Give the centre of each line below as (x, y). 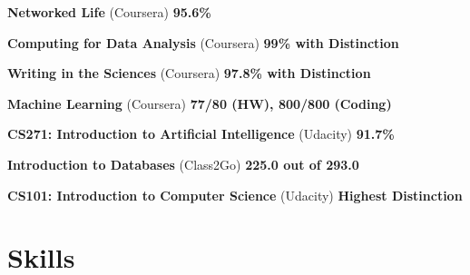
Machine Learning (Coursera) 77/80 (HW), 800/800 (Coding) (200, 103)
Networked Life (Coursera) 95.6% (109, 12)
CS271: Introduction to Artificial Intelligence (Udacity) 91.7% (201, 134)
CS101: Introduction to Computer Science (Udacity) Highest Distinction (235, 195)
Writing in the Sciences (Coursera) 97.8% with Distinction (189, 73)
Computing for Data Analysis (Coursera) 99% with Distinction (203, 42)
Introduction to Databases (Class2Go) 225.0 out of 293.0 (183, 164)
